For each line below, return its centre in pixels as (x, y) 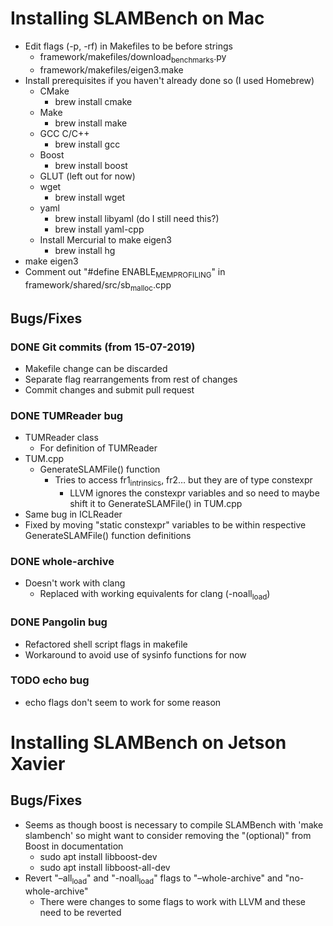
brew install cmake (93, 101)
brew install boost (91, 165)
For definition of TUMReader (98, 448)
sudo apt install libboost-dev (98, 856)
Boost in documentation (74, 846)
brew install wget (90, 197)
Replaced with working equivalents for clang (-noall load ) (155, 595)
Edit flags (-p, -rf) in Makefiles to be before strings (128, 46)
